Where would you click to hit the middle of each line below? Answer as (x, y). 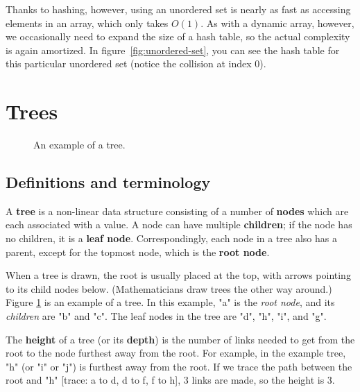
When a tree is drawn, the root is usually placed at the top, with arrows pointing (178, 275)
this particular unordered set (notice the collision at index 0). (136, 63)
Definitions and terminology (108, 182)
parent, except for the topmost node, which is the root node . (138, 252)
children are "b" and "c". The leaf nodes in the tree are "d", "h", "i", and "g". (166, 316)
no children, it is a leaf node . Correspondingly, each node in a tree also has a (171, 238)
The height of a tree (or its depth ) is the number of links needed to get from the (180, 339)
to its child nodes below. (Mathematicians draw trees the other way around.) (169, 288)
